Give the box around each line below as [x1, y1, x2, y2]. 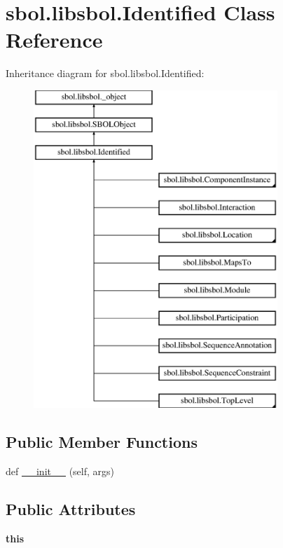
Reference [6, 25, 103, 54]
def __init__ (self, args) [6, 464, 114, 479]
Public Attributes [6, 498, 136, 520]
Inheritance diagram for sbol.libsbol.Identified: [6, 66, 205, 81]
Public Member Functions [6, 431, 198, 453]
